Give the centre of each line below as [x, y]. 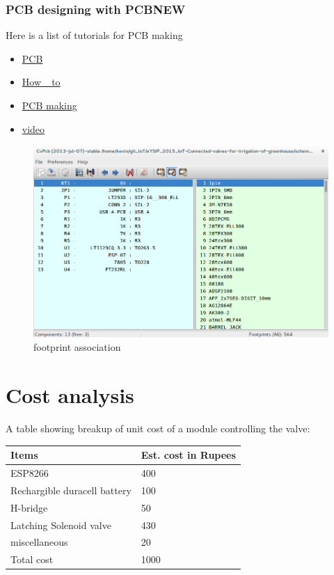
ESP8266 [30, 473]
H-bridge [29, 507]
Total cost [32, 559]
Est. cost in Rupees [188, 455]
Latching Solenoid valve [61, 525]
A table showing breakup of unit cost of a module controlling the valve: [158, 428]
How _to [41, 82]
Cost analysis [70, 395]
